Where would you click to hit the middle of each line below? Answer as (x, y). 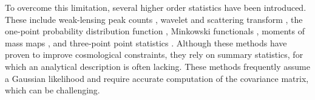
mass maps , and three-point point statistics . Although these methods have (146, 42)
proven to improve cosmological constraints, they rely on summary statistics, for (154, 55)
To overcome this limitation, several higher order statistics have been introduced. (156, 7)
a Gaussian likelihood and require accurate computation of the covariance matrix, (157, 78)
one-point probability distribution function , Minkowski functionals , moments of (155, 31)
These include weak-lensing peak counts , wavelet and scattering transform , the (154, 19)
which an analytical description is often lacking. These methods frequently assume (157, 66)
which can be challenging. (52, 90)
